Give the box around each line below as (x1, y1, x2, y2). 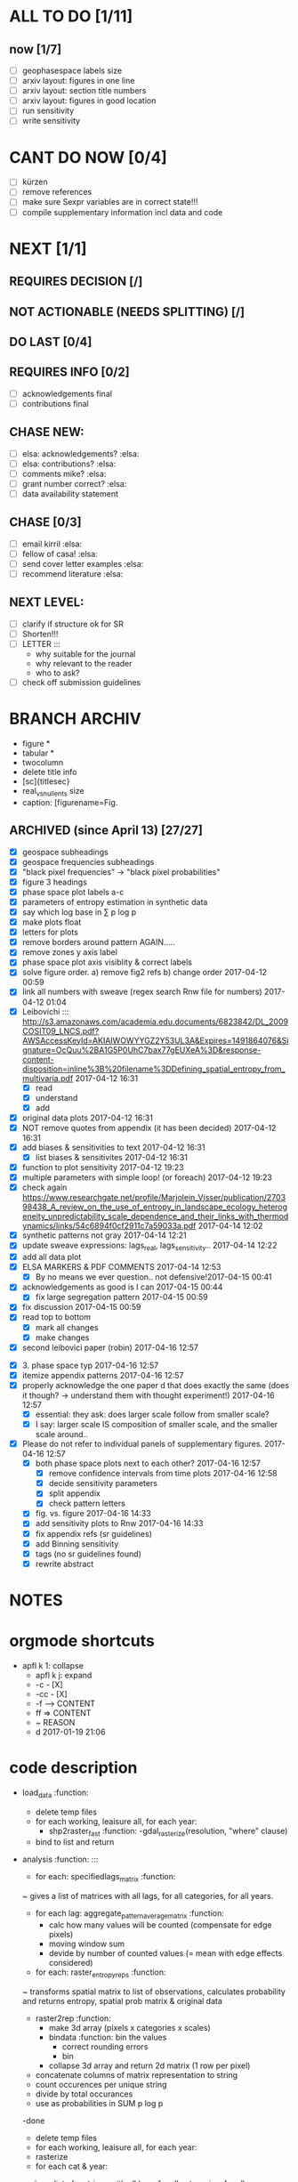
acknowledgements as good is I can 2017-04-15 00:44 (21, 1281, 223, 1292)
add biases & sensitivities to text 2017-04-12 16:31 (21, 1142, 205, 1152)
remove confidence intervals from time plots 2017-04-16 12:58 (48, 1468, 278, 1479)
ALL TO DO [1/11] (9, 6, 133, 27)
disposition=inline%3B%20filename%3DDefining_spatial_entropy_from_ (21, 1063, 286, 1074)
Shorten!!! (21, 628, 59, 639)
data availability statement (21, 488, 118, 499)
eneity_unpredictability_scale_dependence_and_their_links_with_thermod (21, 1211, 289, 1222)
